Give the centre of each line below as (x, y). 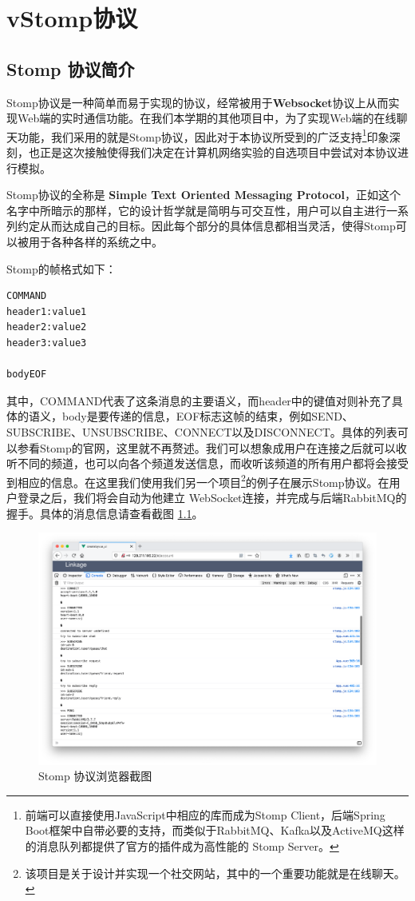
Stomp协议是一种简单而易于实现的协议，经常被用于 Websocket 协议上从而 (198, 102)
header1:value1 (47, 311)
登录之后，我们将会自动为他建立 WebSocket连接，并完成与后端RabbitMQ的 (212, 497)
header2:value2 (47, 327)
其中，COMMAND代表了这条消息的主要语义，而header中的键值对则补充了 (199, 400)
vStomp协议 (72, 18)
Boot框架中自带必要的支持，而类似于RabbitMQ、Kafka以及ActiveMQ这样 (215, 830)
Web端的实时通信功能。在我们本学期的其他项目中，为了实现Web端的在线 (207, 118)
